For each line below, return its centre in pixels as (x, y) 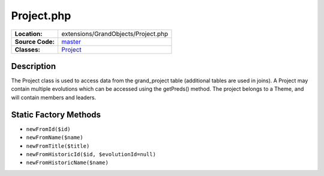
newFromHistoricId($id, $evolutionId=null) (91, 154)
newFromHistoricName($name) (67, 163)
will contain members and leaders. (53, 97)
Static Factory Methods (56, 114)
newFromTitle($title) (58, 146)
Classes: (27, 49)
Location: (28, 34)
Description (34, 66)
